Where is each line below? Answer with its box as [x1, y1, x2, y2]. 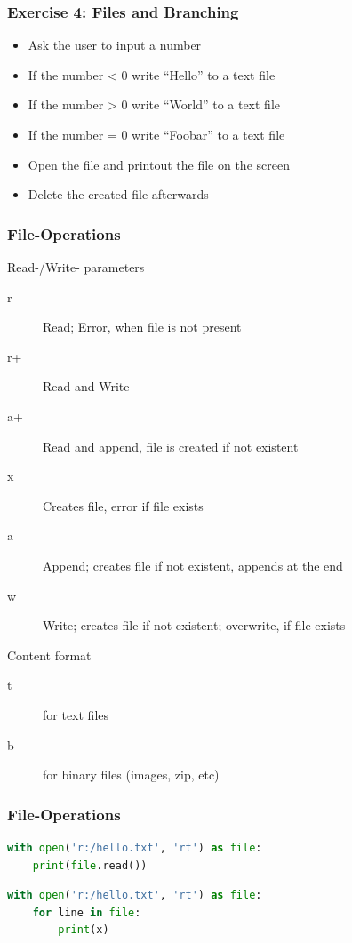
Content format [7, 645, 92, 664]
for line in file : [32, 906, 141, 919]
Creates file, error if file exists [43, 496, 204, 515]
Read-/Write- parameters [7, 258, 145, 276]
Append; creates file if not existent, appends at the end [43, 555, 343, 574]
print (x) [58, 923, 109, 937]
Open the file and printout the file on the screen [28, 155, 290, 173]
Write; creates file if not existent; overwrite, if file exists [43, 616, 346, 635]
